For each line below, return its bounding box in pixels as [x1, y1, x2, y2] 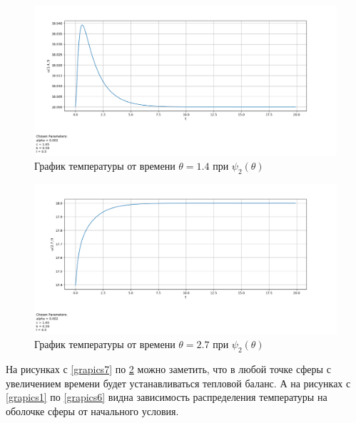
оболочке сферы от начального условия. [6, 404, 179, 419]
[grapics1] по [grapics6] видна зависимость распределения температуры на [6, 389, 327, 404]
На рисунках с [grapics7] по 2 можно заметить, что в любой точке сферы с [6, 362, 331, 377]
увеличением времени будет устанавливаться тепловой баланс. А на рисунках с [6, 375, 351, 390]
